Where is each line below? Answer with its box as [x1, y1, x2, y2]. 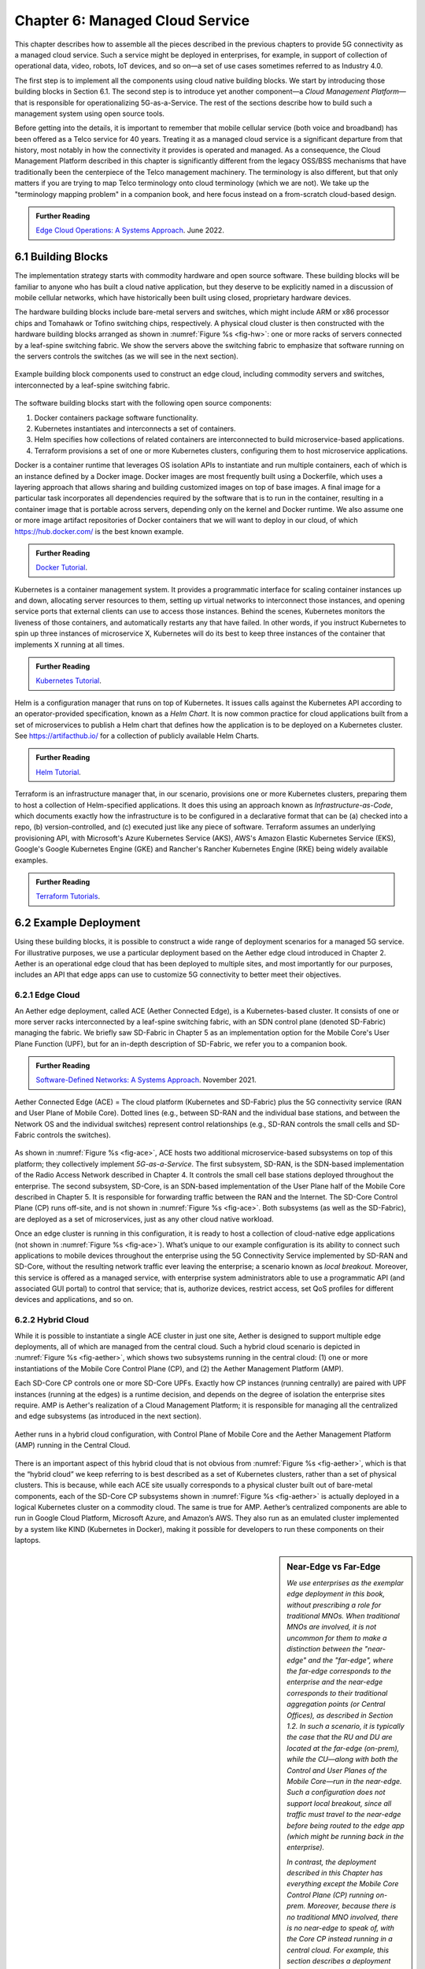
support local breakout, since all [286, 1798, 392, 1808]
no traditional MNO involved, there [286, 1912, 399, 1922]
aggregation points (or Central [286, 1700, 386, 1709]
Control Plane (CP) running [286, 1890, 375, 1900]
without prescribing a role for [286, 1600, 382, 1610]
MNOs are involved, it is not [286, 1622, 377, 1632]
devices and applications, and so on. [14, 1295, 134, 1304]
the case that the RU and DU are [286, 1733, 393, 1742]
